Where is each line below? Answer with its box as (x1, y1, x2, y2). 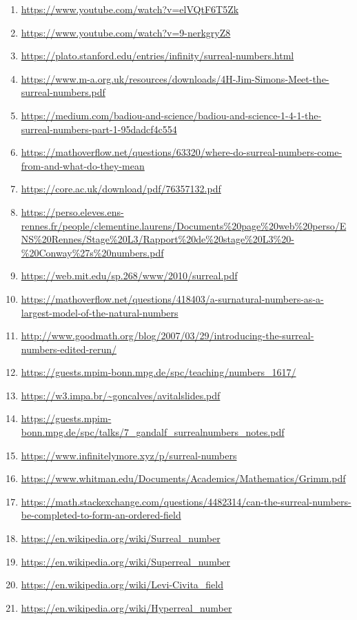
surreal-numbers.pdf (21, 85, 105, 99)
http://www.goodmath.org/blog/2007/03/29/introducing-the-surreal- (21, 328, 314, 343)
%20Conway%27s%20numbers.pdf (21, 245, 164, 259)
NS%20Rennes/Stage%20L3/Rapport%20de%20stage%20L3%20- (21, 232, 294, 246)
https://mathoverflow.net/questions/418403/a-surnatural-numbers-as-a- (21, 291, 324, 306)
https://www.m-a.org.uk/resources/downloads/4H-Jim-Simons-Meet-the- (21, 71, 329, 86)
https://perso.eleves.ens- (21, 204, 124, 219)
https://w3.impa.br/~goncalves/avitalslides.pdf (21, 388, 221, 402)
